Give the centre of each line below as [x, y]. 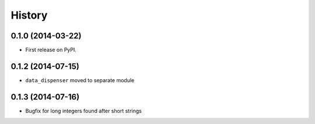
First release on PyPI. [51, 50]
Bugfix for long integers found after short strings [84, 111]
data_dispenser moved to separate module [80, 80]
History [29, 15]
